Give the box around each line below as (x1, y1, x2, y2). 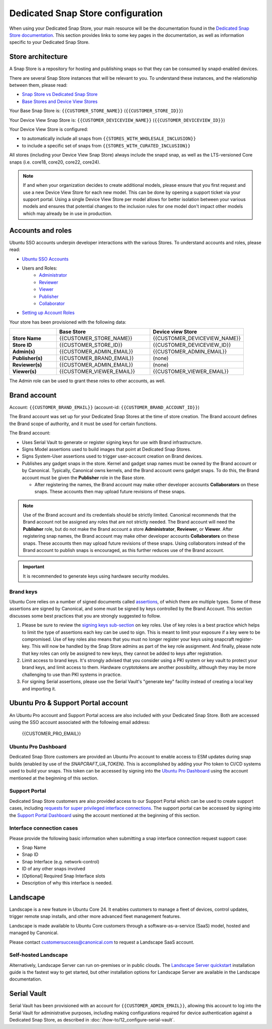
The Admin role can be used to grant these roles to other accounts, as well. (9, 378, 166, 384)
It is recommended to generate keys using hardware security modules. (23, 573, 170, 579)
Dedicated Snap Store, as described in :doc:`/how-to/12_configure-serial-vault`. (9, 1017, 175, 1023)
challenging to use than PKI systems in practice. (22, 672, 122, 678)
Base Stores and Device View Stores (22, 98, 98, 105)
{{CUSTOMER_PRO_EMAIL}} (22, 731, 82, 737)
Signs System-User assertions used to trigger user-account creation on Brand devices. (22, 453, 203, 459)
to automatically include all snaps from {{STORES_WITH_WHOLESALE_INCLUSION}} (22, 135, 196, 141)
